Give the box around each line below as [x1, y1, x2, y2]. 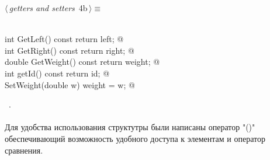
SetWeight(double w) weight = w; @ [5, 78, 135, 91]
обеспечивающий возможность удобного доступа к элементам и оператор [5, 132, 265, 144]
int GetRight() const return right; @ [5, 44, 134, 56]
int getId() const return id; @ [5, 67, 110, 79]
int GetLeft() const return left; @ [5, 33, 124, 45]
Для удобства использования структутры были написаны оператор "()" [5, 121, 255, 133]
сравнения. [5, 144, 43, 156]
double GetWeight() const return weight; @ [5, 55, 160, 68]
